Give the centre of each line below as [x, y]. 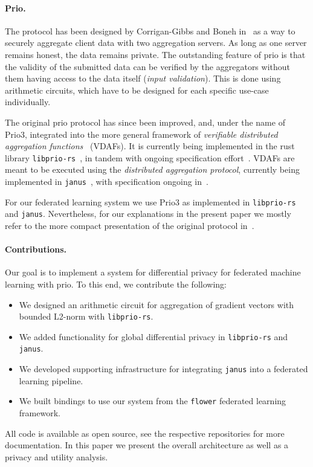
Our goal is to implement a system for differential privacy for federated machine [153, 272]
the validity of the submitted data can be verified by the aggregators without [148, 66]
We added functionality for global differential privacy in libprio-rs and [153, 336]
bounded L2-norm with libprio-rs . [86, 316]
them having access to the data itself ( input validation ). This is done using [143, 78]
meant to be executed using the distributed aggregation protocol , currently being [152, 169]
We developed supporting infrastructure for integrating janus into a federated [163, 369]
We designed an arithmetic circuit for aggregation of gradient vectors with [156, 304]
